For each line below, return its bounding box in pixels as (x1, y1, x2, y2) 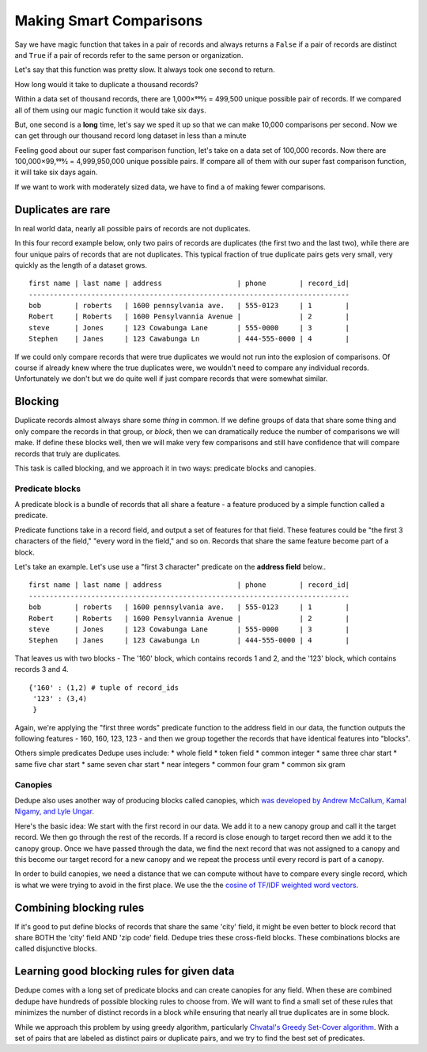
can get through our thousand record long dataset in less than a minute (14, 131, 247, 140)
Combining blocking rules (14, 901, 145, 914)
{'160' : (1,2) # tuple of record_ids (28, 683, 179, 692)
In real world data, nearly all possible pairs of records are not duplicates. (14, 223, 251, 233)
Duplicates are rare (14, 203, 111, 216)
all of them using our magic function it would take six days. (14, 105, 206, 115)
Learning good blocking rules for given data (14, 965, 235, 978)
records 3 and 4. (14, 665, 69, 674)
